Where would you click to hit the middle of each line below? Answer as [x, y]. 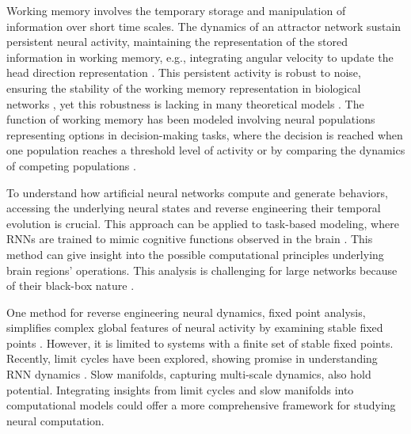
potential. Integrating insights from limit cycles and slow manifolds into [180, 389]
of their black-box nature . [70, 286]
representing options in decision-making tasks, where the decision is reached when [205, 134]
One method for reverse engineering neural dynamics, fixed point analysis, [186, 312]
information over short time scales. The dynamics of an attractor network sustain [204, 26]
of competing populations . [71, 165]
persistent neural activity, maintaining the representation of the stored [177, 42]
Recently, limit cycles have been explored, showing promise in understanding [192, 358]
